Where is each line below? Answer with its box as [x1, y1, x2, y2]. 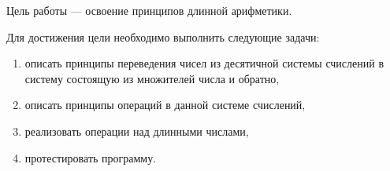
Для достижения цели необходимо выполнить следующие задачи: [6, 28, 320, 45]
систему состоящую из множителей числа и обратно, [24, 70, 280, 86]
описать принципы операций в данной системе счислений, [24, 96, 306, 113]
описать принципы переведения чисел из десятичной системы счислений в [24, 55, 384, 71]
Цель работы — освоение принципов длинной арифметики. [6, 2, 292, 18]
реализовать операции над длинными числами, [24, 122, 249, 139]
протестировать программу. [24, 149, 157, 166]
